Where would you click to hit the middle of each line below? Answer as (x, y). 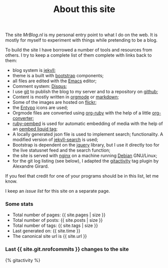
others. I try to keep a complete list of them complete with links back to (78, 55)
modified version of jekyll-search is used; (55, 140)
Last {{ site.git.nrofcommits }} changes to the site (67, 249)
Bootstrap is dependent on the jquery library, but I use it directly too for (86, 145)
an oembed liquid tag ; (35, 129)
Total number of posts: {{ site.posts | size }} (57, 220)
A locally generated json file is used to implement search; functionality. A (88, 135)
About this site (84, 9)
